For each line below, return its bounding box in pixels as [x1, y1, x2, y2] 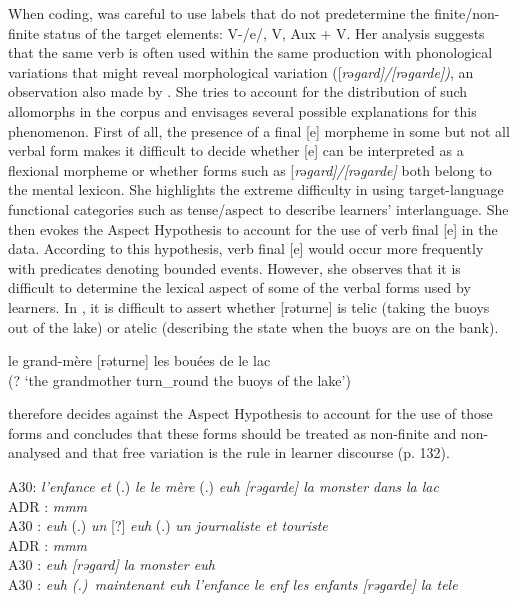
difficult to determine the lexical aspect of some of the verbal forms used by [8, 277, 471, 298]
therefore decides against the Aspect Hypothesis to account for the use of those [8, 403, 493, 424]
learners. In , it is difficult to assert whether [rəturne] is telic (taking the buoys [8, 296, 490, 317]
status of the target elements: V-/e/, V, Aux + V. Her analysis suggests [43, 22, 485, 43]
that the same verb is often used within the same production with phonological [8, 42, 493, 63]
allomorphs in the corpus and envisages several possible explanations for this [8, 100, 477, 121]
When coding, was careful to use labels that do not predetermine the [8, 3, 430, 23]
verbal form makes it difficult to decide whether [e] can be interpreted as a [8, 140, 464, 161]
